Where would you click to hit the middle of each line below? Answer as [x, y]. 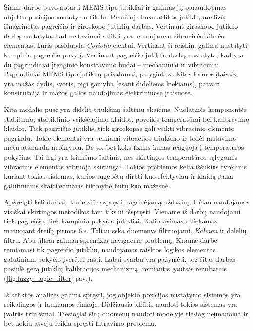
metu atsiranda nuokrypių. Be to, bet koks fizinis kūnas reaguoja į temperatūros [124, 147]
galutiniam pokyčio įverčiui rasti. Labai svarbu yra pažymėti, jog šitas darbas [120, 259]
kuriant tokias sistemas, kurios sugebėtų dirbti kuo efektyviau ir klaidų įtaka [119, 176]
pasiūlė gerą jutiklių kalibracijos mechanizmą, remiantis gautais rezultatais [116, 268]
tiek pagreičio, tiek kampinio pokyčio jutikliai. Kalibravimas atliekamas [111, 221]
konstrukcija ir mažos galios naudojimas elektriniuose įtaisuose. [98, 93]
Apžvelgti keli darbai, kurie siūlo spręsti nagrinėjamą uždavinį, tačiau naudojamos [127, 202]
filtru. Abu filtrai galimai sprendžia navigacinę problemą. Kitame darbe [111, 240]
